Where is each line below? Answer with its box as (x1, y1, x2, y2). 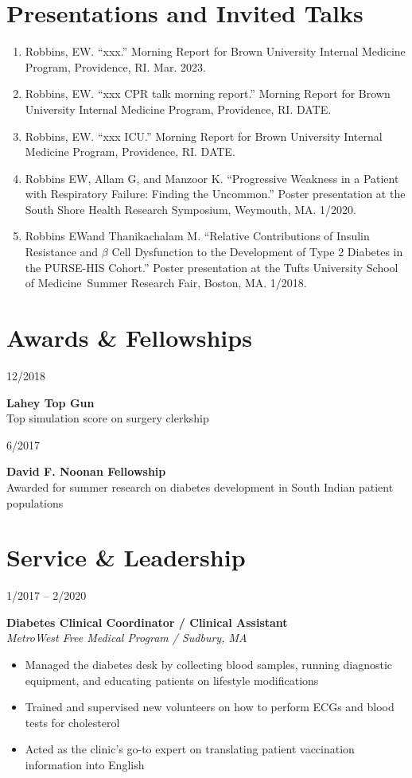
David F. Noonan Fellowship (6, 463, 166, 480)
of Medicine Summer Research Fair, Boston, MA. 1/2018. (25, 274, 307, 291)
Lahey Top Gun (6, 394, 95, 410)
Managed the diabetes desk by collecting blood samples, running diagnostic (25, 656, 393, 673)
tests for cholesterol (25, 714, 120, 730)
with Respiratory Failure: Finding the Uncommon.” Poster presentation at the (25, 185, 406, 202)
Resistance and (25, 243, 99, 260)
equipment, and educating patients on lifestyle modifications (25, 671, 319, 688)
